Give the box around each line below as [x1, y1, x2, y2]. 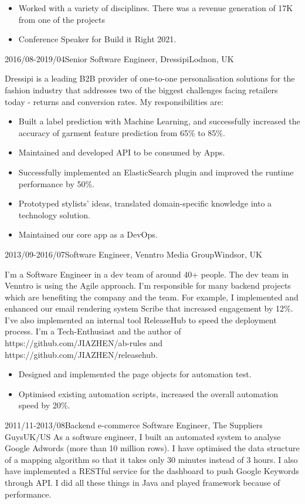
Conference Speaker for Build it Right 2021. [18, 33, 177, 45]
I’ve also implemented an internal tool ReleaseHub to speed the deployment [5, 313, 277, 326]
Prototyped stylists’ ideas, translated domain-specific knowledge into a [18, 197, 272, 209]
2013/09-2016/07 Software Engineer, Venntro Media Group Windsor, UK [5, 248, 262, 260]
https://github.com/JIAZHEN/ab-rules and [5, 337, 162, 349]
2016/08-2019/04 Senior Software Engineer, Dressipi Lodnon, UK [5, 52, 234, 65]
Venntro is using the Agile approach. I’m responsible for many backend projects [5, 279, 291, 292]
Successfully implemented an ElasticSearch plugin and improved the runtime [18, 165, 294, 178]
